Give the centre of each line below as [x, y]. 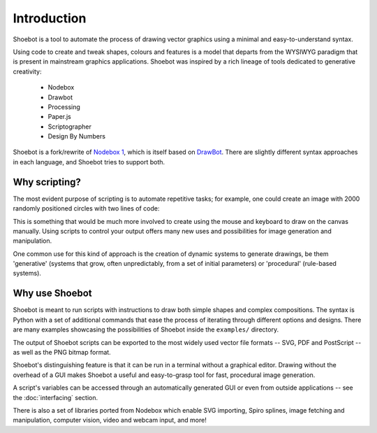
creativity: [27, 71]
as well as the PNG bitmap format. [62, 352]
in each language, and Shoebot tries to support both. [89, 162]
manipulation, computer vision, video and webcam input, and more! [110, 420]
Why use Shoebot [52, 293]
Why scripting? [47, 182]
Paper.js [59, 117]
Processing [64, 107]
